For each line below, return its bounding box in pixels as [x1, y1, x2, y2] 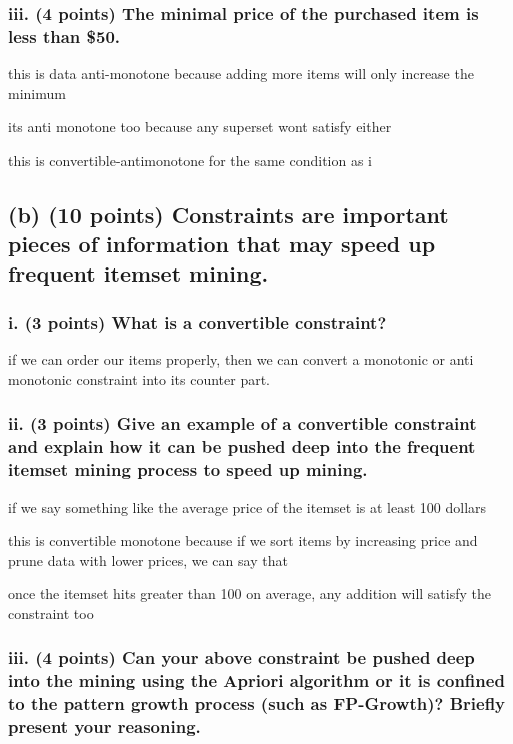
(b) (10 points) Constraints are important [8, 198, 449, 229]
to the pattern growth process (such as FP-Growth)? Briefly [8, 691, 506, 716]
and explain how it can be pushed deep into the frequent [8, 434, 476, 459]
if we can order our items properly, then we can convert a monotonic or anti [8, 349, 474, 370]
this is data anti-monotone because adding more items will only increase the [8, 63, 474, 84]
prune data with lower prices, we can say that [8, 549, 288, 570]
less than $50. [8, 23, 121, 48]
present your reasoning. [8, 714, 201, 739]
